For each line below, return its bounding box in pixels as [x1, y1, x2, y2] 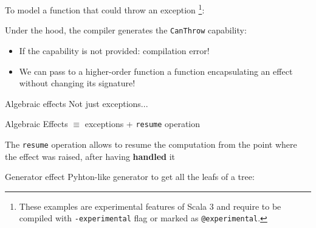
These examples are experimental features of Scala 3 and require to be [19, 199, 281, 212]
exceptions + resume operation [84, 117, 201, 130]
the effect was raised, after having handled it [5, 150, 176, 162]
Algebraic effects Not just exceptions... [5, 97, 148, 109]
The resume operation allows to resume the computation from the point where [5, 137, 297, 150]
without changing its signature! [19, 77, 136, 89]
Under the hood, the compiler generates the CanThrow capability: [5, 24, 247, 36]
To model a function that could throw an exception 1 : [5, 2, 205, 16]
